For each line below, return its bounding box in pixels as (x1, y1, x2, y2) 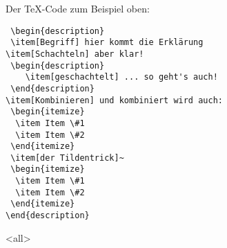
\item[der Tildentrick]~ (10, 152, 124, 163)
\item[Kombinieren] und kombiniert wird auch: (6, 95, 223, 105)
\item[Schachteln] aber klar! (6, 48, 144, 59)
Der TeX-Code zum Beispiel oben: (6, 1, 150, 15)
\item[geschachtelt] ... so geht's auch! (25, 72, 218, 82)
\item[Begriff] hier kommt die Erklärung (10, 37, 204, 48)
